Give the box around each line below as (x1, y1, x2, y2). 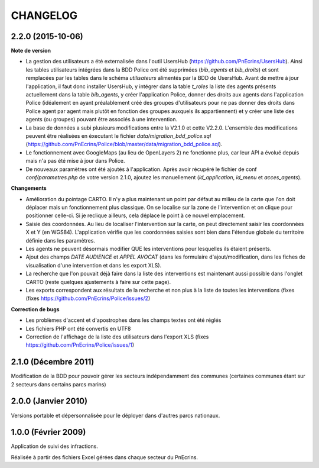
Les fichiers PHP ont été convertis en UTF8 (25, 325, 131, 332)
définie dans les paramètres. (25, 237, 96, 244)
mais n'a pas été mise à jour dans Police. (25, 157, 125, 164)
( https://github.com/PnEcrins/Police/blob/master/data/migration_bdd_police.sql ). (25, 141, 223, 148)
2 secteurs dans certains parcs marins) (11, 380, 106, 388)
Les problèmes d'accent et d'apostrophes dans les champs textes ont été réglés (25, 317, 222, 324)
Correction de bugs (11, 305, 60, 313)
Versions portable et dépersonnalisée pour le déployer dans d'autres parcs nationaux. (11, 412, 220, 419)
